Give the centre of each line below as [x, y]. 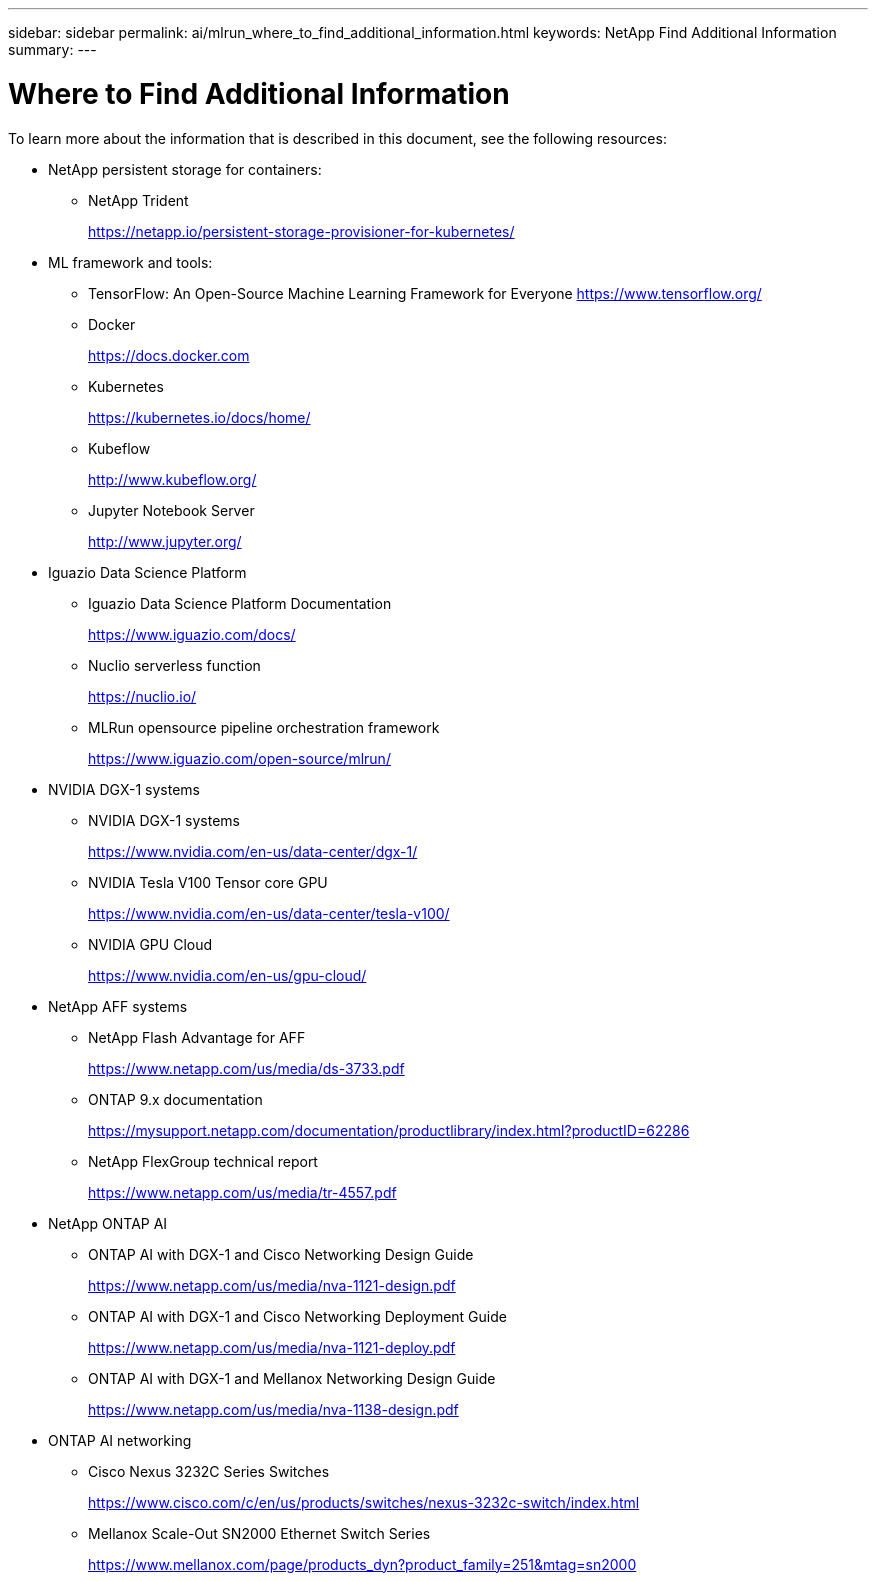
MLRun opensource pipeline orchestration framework [264, 727]
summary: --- [52, 49]
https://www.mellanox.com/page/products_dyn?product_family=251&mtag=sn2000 [362, 1564]
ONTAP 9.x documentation [175, 1099]
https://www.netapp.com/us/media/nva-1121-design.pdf [272, 1285]
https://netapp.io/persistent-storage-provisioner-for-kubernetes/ [301, 231]
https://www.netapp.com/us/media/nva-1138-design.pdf [273, 1409]
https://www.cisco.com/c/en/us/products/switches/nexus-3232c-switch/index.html [364, 1502]
